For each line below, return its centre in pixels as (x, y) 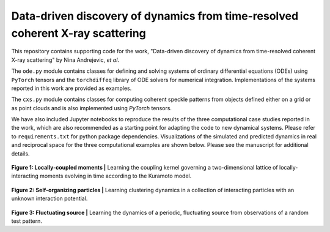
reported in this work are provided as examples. (71, 88)
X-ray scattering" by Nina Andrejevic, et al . (65, 60)
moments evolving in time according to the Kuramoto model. (116, 176)
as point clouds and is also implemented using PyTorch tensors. (92, 108)
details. (20, 154)
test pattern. (27, 221)
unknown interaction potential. (50, 198)
